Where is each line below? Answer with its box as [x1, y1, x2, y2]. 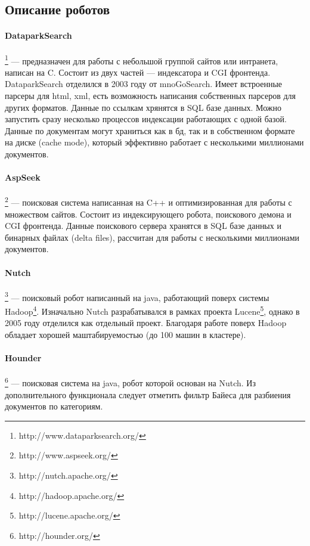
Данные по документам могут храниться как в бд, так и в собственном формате [5, 124, 295, 136]
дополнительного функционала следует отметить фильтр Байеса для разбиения [5, 388, 291, 401]
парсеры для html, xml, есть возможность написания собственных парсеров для [5, 89, 296, 102]
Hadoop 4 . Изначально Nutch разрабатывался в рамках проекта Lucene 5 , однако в [5, 303, 300, 317]
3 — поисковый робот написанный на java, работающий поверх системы [5, 289, 269, 303]
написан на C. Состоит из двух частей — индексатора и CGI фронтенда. [5, 66, 271, 78]
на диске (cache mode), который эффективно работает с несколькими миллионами [5, 136, 304, 148]
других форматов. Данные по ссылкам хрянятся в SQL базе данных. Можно [5, 101, 282, 113]
